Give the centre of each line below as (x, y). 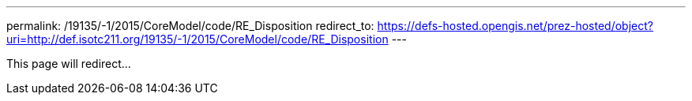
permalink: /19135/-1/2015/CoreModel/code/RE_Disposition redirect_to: (190, 26)
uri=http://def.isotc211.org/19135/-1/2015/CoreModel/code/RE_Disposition (197, 39)
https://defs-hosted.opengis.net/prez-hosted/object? (515, 26)
